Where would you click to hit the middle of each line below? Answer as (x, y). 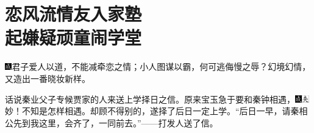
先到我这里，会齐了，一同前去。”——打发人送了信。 (116, 122)
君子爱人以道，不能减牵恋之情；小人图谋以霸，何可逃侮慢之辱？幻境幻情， (161, 66)
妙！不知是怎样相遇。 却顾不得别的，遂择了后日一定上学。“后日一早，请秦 (152, 111)
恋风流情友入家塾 (73, 14)
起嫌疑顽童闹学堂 (73, 37)
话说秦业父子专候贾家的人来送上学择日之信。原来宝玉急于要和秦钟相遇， (150, 99)
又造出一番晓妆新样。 (48, 78)
